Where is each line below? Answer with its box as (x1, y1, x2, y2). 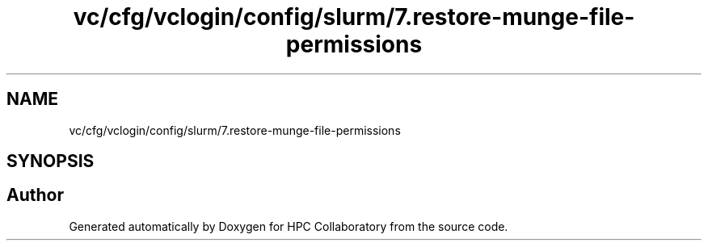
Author (6, 185, 64, 206)
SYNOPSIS (6, 151, 95, 172)
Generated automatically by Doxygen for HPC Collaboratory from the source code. (69, 219, 508, 233)
